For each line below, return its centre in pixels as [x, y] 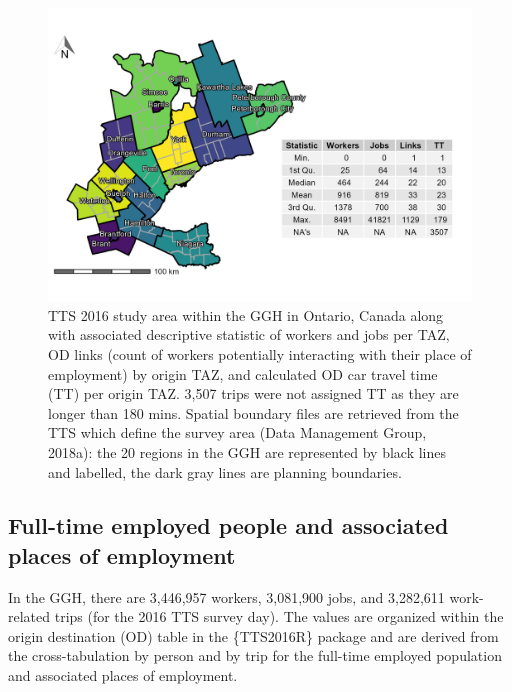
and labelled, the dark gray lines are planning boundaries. [225, 471]
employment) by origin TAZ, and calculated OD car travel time [243, 373]
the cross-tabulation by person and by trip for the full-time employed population [255, 655]
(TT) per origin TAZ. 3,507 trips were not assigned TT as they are [253, 393]
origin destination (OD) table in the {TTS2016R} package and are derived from [253, 635]
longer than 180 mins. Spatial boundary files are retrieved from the [253, 412]
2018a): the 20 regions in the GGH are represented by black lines [247, 451]
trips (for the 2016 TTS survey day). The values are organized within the [279, 616]
